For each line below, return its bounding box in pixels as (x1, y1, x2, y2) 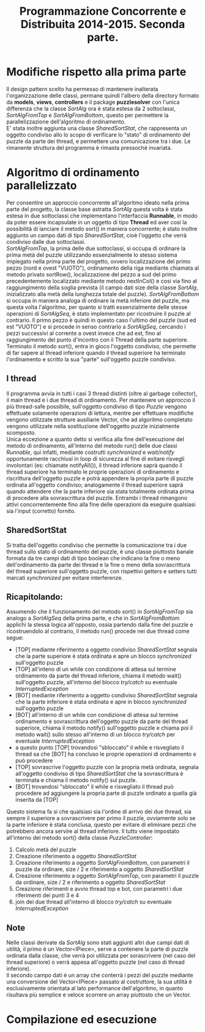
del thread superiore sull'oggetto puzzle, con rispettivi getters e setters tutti (6, 567, 197, 575)
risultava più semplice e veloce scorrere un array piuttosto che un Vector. (6, 991, 192, 999)
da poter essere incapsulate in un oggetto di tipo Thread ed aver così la (6, 218, 187, 225)
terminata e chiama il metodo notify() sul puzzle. (15, 776, 138, 784)
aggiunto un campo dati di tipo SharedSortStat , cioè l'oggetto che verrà (6, 232, 187, 239)
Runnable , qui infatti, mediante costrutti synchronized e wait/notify (6, 448, 174, 456)
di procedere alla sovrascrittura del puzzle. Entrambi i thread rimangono (6, 494, 188, 501)
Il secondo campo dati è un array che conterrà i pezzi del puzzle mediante (6, 972, 194, 979)
